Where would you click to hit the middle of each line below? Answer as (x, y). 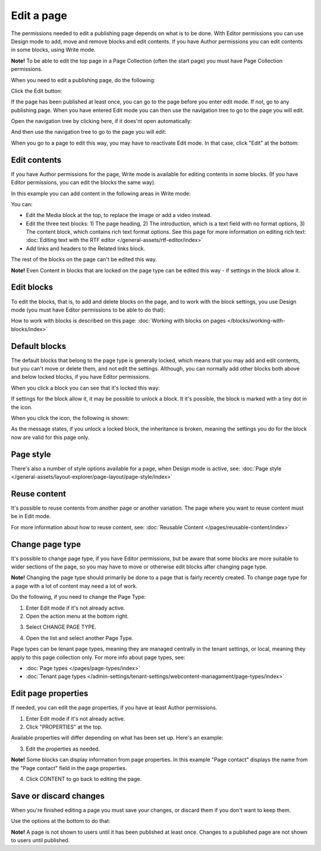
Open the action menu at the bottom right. (77, 616)
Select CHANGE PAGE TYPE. (61, 627)
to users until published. (40, 840)
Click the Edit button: (37, 91)
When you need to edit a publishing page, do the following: (83, 80)
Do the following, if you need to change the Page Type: (78, 597)
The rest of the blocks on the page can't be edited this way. (84, 259)
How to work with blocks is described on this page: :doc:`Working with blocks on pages (118, 321)
